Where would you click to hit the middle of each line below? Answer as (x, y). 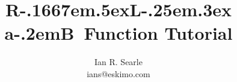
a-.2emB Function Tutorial (118, 33)
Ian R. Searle (118, 62)
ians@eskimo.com (118, 73)
